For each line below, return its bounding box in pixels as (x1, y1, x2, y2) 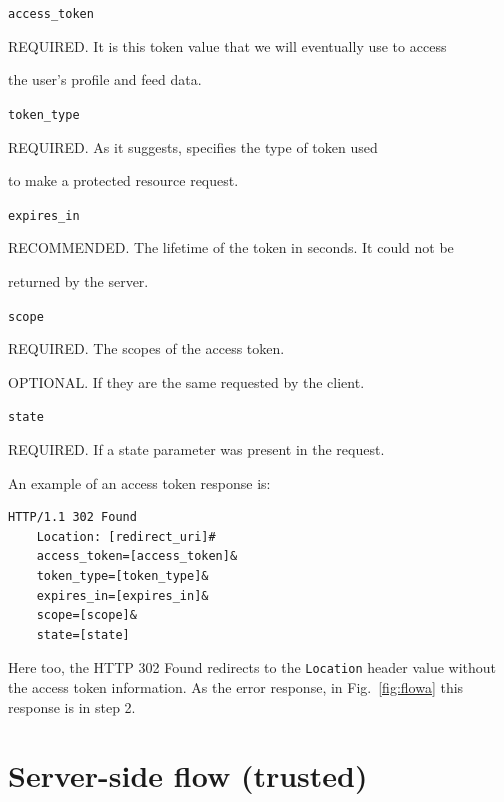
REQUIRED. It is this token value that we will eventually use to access (8, 35, 447, 56)
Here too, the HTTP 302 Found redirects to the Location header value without (8, 657, 497, 678)
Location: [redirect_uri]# (36, 529, 216, 544)
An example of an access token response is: (8, 472, 271, 493)
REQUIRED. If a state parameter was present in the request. (8, 439, 385, 460)
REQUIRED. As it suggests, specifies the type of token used (8, 136, 378, 157)
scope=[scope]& (36, 608, 137, 623)
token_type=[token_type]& (36, 569, 209, 583)
